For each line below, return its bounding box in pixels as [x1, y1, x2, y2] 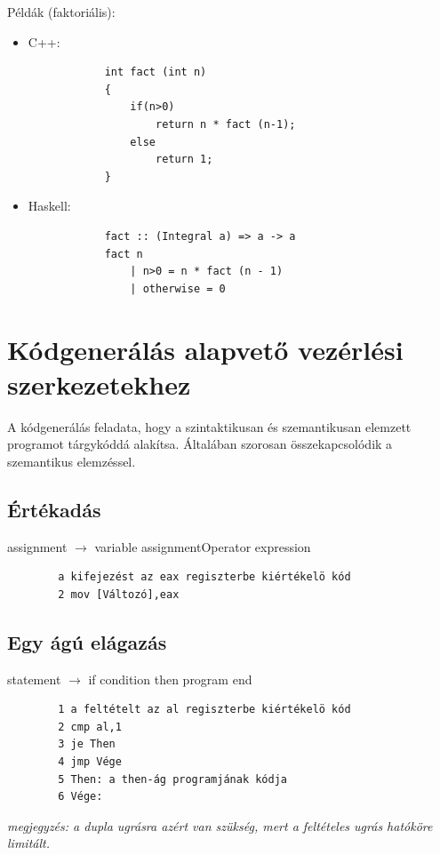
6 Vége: [58, 790, 103, 803]
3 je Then [58, 738, 116, 751]
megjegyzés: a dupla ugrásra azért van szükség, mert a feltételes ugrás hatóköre [7, 816, 433, 835]
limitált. [7, 834, 50, 852]
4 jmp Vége [58, 755, 122, 768]
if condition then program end [88, 669, 252, 688]
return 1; [155, 153, 213, 166]
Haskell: [28, 196, 71, 215]
